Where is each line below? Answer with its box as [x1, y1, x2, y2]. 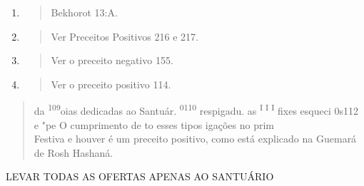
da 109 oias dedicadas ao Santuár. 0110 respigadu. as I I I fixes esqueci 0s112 [34, 101, 359, 118]
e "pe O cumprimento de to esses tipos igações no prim [34, 117, 274, 132]
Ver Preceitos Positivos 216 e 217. [51, 29, 198, 43]
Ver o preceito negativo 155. [51, 53, 173, 68]
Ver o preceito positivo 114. [51, 76, 171, 91]
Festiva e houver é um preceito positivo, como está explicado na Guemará [34, 131, 357, 146]
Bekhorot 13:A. [51, 5, 118, 19]
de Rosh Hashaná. [34, 145, 113, 160]
